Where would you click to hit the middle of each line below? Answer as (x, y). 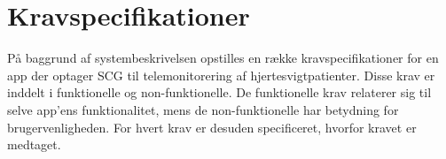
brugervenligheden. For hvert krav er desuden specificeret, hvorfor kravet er (212, 127)
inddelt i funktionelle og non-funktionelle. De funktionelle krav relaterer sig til (219, 92)
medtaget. (34, 144)
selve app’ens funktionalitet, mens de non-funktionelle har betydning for (203, 109)
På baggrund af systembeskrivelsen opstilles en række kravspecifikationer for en (223, 58)
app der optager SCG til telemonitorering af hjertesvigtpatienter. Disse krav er (221, 75)
